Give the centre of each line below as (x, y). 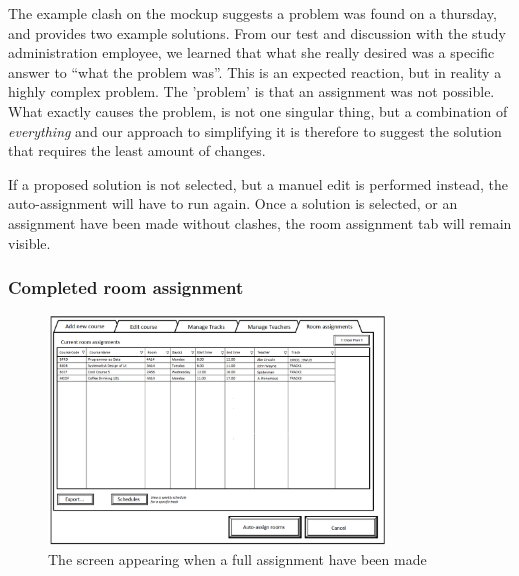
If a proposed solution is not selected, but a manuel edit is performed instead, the (258, 183)
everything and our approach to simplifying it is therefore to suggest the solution (255, 130)
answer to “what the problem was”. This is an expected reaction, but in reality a (255, 71)
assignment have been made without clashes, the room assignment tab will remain (260, 222)
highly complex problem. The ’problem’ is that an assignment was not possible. (251, 91)
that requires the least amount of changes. (137, 150)
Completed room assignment (126, 287)
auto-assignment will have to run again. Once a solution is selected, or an (233, 203)
